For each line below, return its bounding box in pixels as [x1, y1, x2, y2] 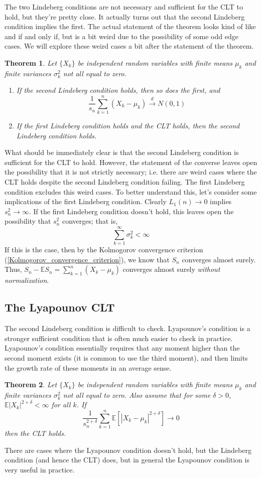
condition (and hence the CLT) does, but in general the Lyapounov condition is [5, 454, 249, 465]
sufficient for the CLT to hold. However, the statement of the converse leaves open [5, 156, 257, 167]
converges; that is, [62, 216, 118, 226]
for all [51, 399, 71, 410]
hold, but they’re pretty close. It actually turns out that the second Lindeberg [5, 11, 245, 22]
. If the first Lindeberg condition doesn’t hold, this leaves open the [29, 206, 234, 216]
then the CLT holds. [5, 428, 66, 438]
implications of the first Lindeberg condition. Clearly [5, 196, 167, 207]
